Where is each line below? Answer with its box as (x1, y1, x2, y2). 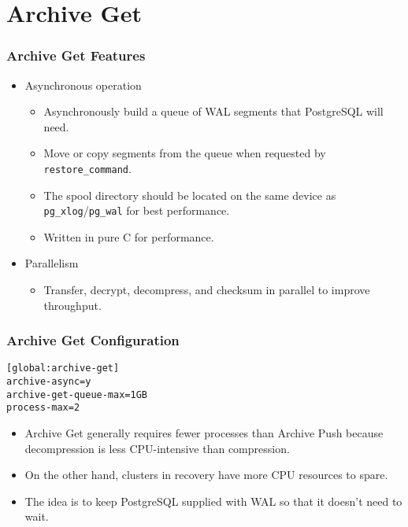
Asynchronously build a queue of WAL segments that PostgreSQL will (43, 103, 384, 120)
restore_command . (43, 160, 132, 176)
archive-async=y (6, 376, 91, 388)
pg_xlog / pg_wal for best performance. (43, 202, 230, 219)
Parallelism (24, 255, 79, 271)
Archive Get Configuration (6, 330, 180, 350)
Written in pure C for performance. (43, 228, 214, 245)
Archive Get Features (6, 46, 146, 65)
